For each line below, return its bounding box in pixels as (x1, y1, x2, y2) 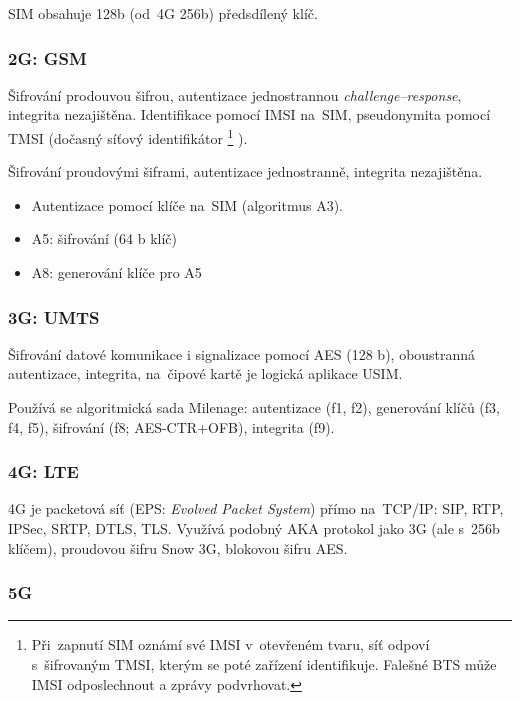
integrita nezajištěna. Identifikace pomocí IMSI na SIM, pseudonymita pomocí (8, 104, 491, 125)
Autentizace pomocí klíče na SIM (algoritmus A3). (31, 194, 344, 215)
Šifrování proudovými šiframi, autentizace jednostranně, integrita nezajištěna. (8, 161, 483, 182)
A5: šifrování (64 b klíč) (31, 228, 177, 249)
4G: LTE (8, 459, 79, 484)
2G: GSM (8, 45, 87, 70)
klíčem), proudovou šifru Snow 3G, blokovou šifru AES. (8, 537, 348, 558)
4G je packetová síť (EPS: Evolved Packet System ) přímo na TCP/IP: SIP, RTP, (8, 498, 504, 519)
